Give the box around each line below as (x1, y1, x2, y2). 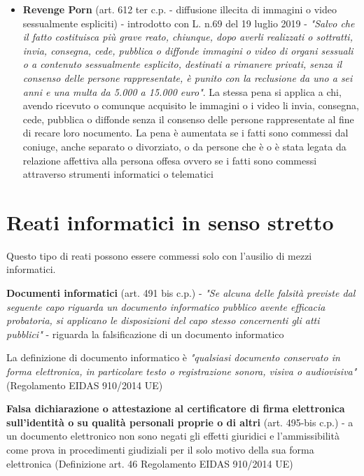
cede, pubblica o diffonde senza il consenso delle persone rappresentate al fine (22, 111, 354, 126)
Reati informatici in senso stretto (6, 207, 334, 236)
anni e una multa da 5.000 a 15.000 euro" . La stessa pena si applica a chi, (22, 84, 342, 99)
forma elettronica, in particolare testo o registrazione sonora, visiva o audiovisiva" (6, 364, 357, 378)
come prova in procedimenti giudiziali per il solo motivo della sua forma (6, 442, 314, 456)
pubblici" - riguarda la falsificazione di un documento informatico (6, 326, 284, 341)
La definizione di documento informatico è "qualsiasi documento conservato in (6, 350, 340, 365)
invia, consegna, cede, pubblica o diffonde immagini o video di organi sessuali (22, 43, 353, 57)
